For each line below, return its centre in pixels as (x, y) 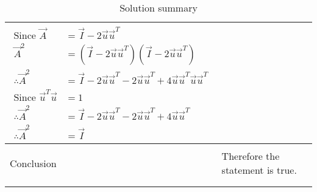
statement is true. (259, 170)
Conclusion (33, 163)
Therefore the (251, 156)
